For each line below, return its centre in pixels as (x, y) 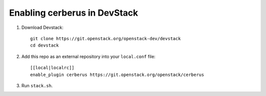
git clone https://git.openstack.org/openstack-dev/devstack (105, 38)
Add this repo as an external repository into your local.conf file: (88, 56)
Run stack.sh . (37, 85)
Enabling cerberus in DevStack (74, 13)
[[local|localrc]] (52, 68)
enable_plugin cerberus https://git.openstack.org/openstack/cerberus (117, 74)
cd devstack (45, 46)
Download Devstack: (42, 27)
